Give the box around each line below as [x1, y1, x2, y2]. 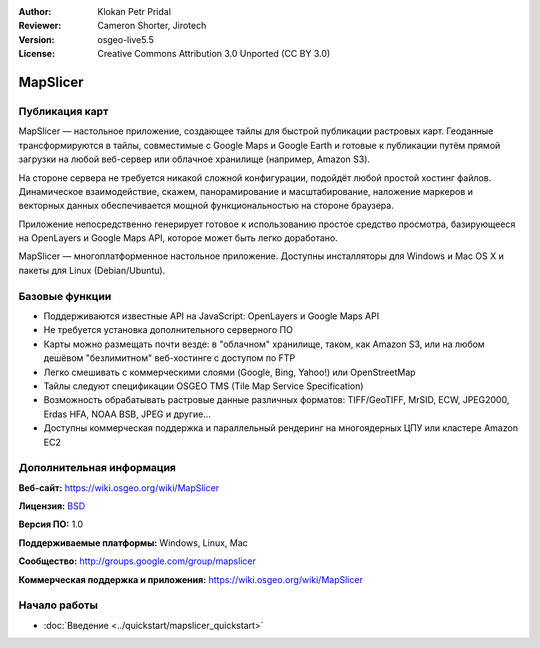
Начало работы [18, 598, 99, 612]
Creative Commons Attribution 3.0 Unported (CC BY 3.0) [97, 48, 331, 60]
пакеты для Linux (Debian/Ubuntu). [18, 264, 166, 276]
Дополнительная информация [18, 461, 177, 475]
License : [18, 48, 55, 60]
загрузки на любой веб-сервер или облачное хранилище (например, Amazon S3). [18, 153, 370, 165]
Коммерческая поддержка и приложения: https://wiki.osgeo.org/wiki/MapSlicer [18, 573, 364, 585]
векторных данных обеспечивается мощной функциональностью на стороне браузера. [18, 200, 394, 212]
